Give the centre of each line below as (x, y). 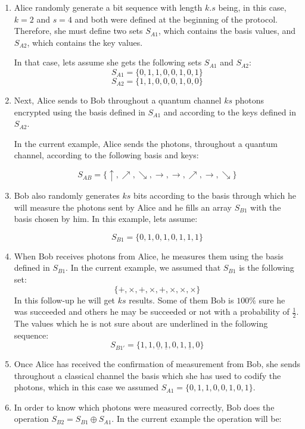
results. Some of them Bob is (181, 300)
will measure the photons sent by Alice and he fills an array (123, 207)
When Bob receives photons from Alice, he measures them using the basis (149, 256)
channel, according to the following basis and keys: (106, 155)
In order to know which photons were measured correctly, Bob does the (144, 407)
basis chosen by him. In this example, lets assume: (106, 219)
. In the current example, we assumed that (143, 267)
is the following (267, 267)
